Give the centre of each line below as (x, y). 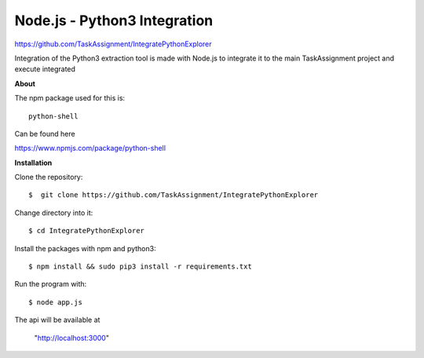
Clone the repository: (49, 177)
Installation (33, 163)
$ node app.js (55, 302)
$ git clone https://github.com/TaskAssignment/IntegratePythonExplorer (174, 195)
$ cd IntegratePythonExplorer (87, 231)
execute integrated (45, 69)
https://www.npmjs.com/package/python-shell (90, 148)
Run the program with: (51, 284)
